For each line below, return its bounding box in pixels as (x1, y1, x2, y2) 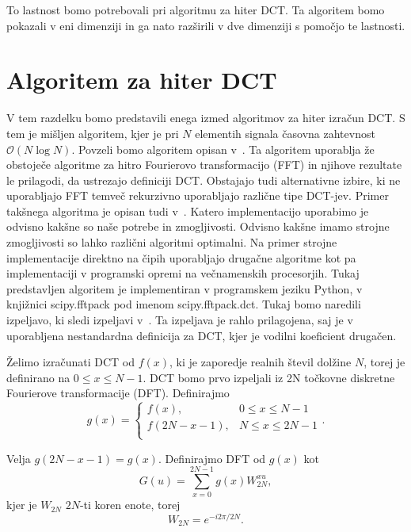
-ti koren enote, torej (79, 496, 181, 513)
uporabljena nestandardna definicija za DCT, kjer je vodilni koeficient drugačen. (6, 327, 397, 343)
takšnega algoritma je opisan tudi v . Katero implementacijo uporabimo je (6, 202, 369, 219)
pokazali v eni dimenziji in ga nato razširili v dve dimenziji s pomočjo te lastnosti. (6, 17, 405, 33)
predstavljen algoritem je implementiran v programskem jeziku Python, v (6, 280, 363, 297)
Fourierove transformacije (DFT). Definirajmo (6, 385, 230, 401)
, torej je (363, 354, 405, 370)
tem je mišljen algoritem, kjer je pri (6, 124, 179, 141)
